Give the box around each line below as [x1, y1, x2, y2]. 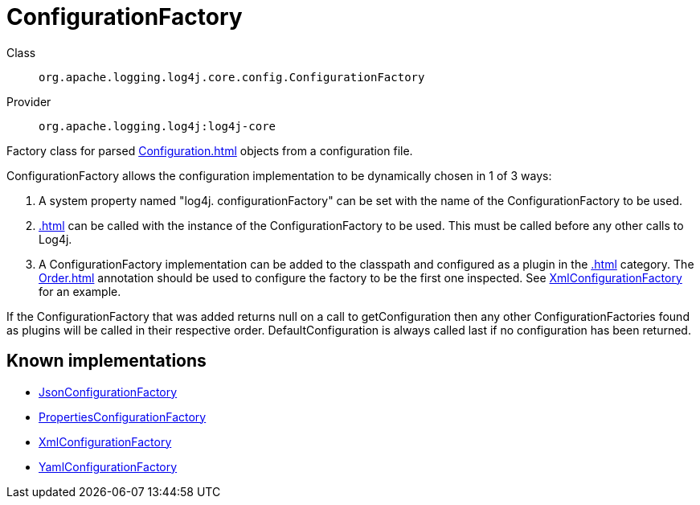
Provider [6, 94, 51, 109]
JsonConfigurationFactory [39, 384, 178, 399]
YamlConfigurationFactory [39, 459, 178, 474]
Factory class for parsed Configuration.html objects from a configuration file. [6, 143, 413, 158]
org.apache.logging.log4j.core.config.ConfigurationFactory [39, 70, 425, 84]
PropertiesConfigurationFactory [39, 409, 207, 424]
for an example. [39, 284, 121, 298]
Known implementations [6, 351, 207, 372]
